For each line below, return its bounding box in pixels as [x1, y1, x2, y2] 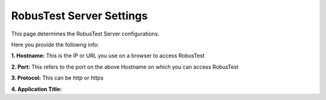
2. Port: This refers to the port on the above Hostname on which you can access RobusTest [11, 63, 238, 70]
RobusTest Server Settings [11, 9, 148, 22]
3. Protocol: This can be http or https [11, 74, 104, 81]
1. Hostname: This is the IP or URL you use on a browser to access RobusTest [11, 52, 205, 60]
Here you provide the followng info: [11, 41, 99, 48]
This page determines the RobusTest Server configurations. [11, 30, 159, 37]
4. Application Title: [11, 85, 62, 93]
